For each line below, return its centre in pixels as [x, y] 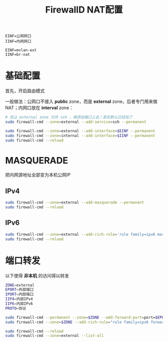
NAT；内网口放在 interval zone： [39, 108]
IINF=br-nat [17, 55]
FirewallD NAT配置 [84, 10]
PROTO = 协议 [16, 308]
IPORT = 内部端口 [19, 294]
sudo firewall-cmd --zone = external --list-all [54, 336]
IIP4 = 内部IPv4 [19, 299]
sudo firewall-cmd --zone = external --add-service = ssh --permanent [76, 122]
